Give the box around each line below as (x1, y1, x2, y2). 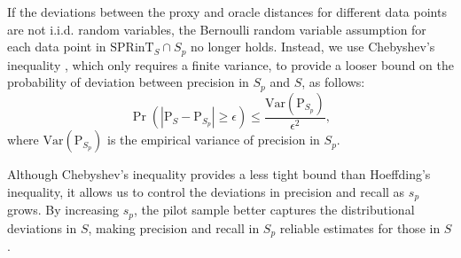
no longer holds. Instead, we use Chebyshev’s (191, 37, 435, 56)
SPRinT (110, 42, 154, 55)
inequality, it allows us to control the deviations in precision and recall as (7, 182, 405, 200)
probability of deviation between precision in (7, 73, 249, 91)
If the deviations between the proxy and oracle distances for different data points (7, 3, 447, 20)
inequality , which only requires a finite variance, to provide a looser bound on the (7, 55, 455, 74)
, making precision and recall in (88, 218, 260, 237)
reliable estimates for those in (279, 218, 441, 237)
